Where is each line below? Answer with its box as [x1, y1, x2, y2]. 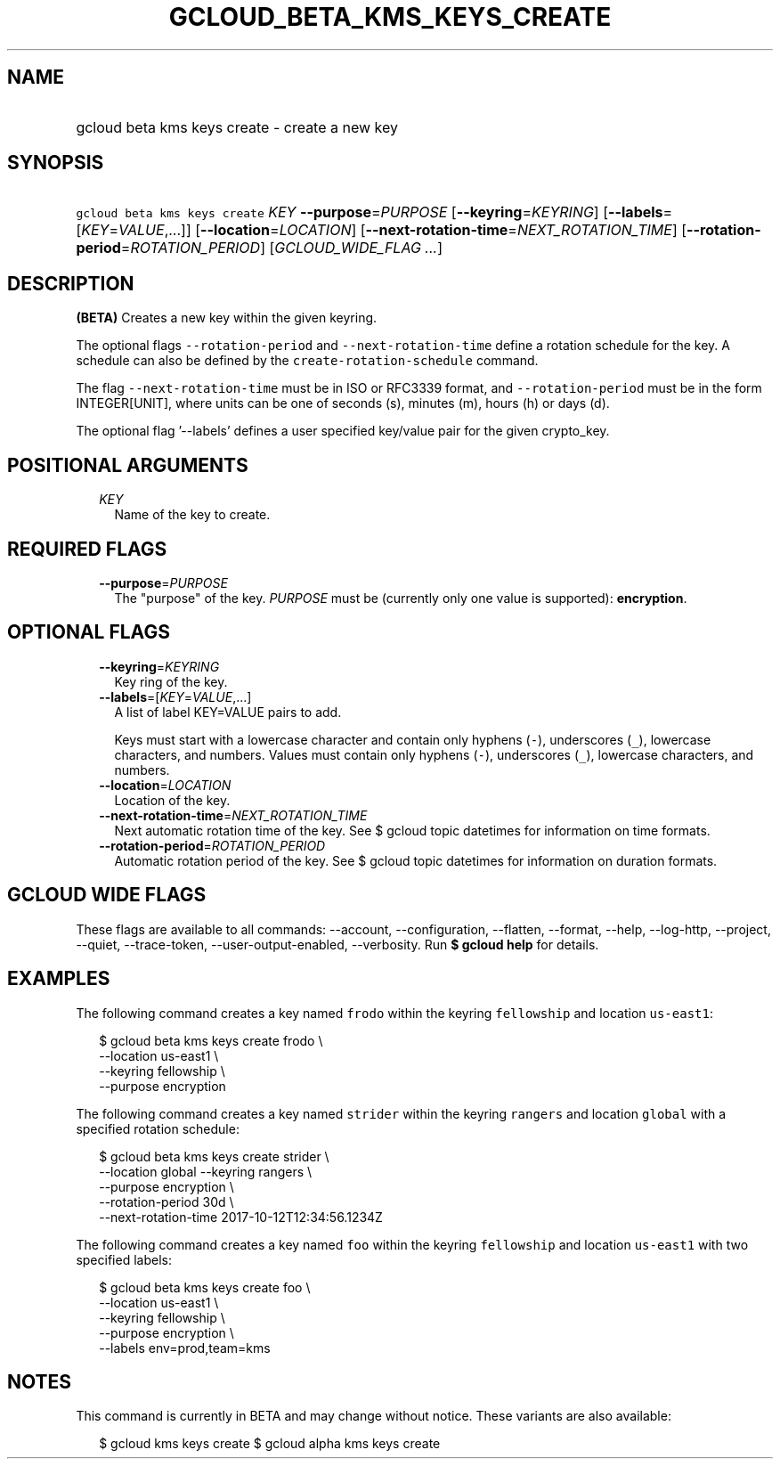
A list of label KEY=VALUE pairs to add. [114, 704, 342, 720]
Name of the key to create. [114, 507, 271, 523]
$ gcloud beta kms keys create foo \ [99, 1279, 311, 1295]
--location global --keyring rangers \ [99, 1163, 313, 1179]
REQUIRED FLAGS [7, 537, 167, 560]
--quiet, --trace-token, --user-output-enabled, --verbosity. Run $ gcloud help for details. [76, 936, 599, 952]
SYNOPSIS [7, 151, 104, 175]
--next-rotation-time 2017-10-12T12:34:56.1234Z [99, 1209, 383, 1225]
